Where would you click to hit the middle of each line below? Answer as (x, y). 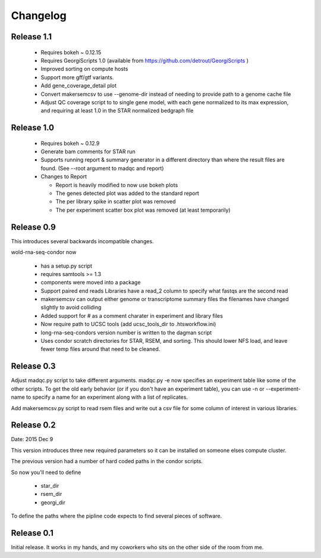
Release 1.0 (33, 128)
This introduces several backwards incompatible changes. (82, 241)
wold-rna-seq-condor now (44, 252)
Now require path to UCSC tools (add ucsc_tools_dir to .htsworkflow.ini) (128, 324)
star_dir (50, 485)
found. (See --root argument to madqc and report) (102, 168)
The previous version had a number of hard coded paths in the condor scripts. (107, 461)
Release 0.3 (33, 366)
